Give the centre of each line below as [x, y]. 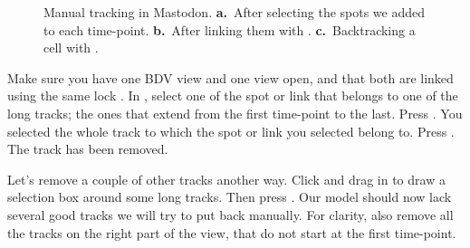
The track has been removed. [88, 149]
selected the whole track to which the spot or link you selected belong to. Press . [231, 131]
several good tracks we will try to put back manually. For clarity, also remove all [230, 214]
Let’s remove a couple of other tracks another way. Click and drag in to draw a [226, 179]
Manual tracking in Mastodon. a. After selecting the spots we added [235, 12]
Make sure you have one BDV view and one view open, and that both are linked [230, 77]
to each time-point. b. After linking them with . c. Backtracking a [230, 29]
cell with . [71, 48]
